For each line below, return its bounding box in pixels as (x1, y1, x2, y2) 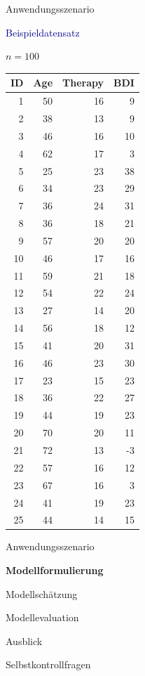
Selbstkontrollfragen (6, 657, 91, 672)
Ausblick (6, 633, 43, 648)
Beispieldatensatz (6, 25, 80, 39)
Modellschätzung (6, 586, 78, 601)
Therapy (62, 75, 104, 90)
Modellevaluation (6, 610, 79, 625)
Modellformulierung (6, 563, 104, 578)
